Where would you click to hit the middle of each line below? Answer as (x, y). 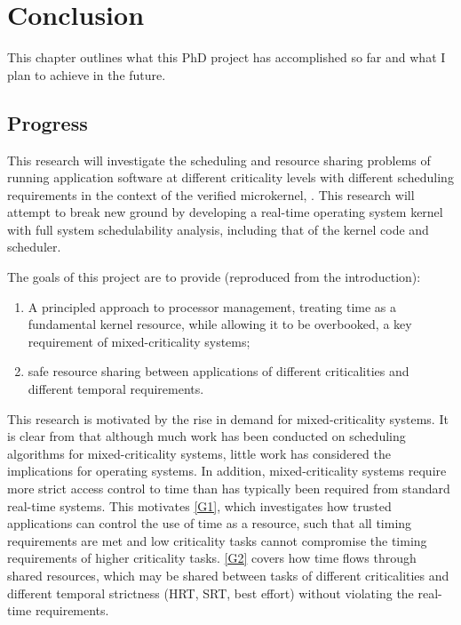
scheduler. (34, 247)
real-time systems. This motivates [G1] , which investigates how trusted (199, 505)
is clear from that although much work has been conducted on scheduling (207, 436)
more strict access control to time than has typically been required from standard (229, 489)
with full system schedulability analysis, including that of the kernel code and (218, 229)
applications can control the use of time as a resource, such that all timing (210, 523)
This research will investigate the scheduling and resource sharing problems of (219, 160)
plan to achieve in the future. (87, 74)
